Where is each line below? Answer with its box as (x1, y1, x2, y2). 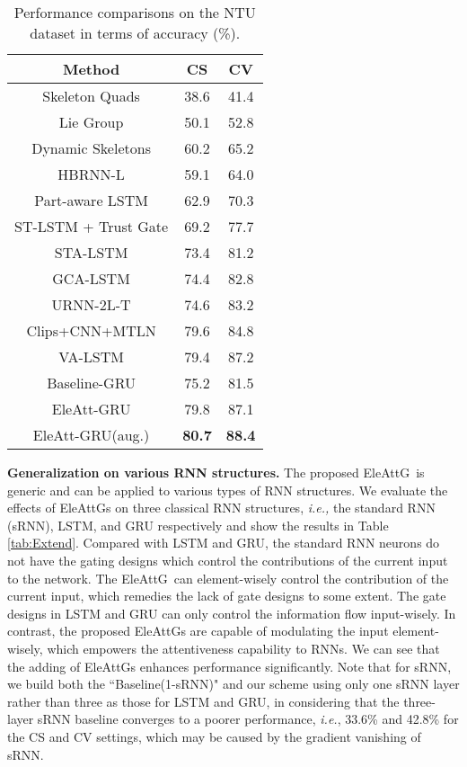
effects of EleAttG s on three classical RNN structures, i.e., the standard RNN (7, 498, 436, 517)
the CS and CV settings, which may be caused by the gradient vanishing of (7, 727, 421, 745)
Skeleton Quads (42, 85, 140, 106)
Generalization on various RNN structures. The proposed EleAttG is (7, 463, 425, 481)
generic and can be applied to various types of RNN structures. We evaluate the (7, 480, 448, 499)
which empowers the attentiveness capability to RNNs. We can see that (47, 638, 440, 657)
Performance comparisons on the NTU (13, 2, 256, 22)
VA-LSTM (58, 346, 124, 367)
